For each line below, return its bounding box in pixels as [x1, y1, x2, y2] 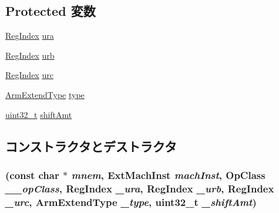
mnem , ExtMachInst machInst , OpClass [71, 167, 265, 182]
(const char [5, 167, 59, 182]
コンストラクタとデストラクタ [5, 137, 177, 155]
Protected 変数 [5, 2, 96, 20]
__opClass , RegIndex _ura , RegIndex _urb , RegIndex [5, 181, 274, 195]
